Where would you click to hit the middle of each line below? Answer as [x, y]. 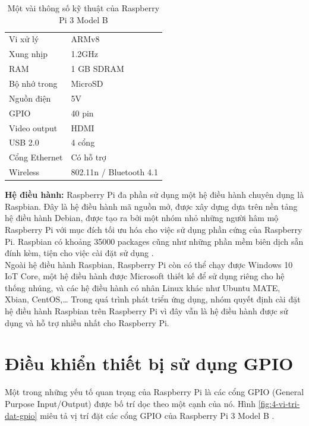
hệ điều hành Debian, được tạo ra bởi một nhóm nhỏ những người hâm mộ [142, 218]
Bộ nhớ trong [33, 83]
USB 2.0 [24, 142]
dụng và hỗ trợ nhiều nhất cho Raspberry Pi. [87, 322]
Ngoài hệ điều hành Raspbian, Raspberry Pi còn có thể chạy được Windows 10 [149, 264]
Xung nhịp [28, 54]
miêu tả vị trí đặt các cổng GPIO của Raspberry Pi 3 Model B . [157, 415]
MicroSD [87, 83]
